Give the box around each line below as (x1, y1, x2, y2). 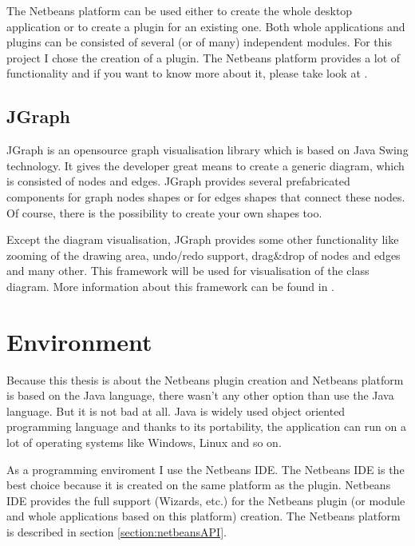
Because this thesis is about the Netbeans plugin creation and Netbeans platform (6, 371, 404, 388)
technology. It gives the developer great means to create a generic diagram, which (6, 157, 405, 173)
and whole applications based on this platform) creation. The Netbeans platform (6, 508, 401, 524)
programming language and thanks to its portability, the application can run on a (6, 418, 406, 435)
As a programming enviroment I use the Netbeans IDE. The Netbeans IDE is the (6, 460, 405, 477)
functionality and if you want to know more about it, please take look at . (6, 65, 368, 82)
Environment (6, 325, 152, 357)
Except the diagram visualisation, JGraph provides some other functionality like (6, 231, 399, 248)
